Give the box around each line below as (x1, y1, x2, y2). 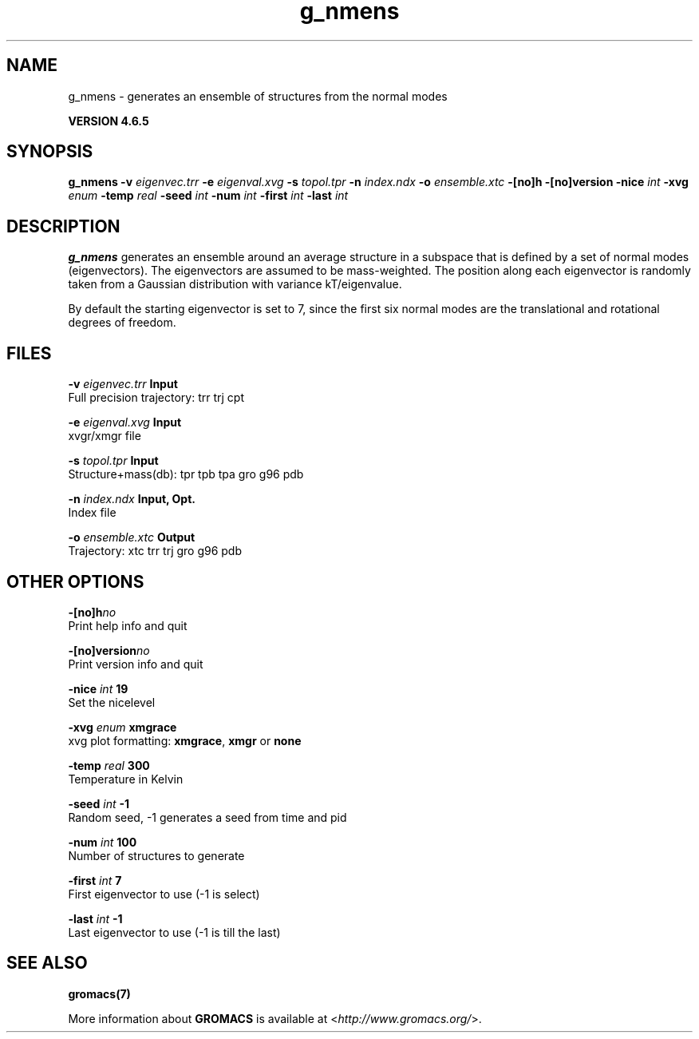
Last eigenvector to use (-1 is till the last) (68, 925, 281, 939)
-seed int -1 (68, 796, 130, 811)
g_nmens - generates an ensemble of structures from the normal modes (68, 89, 448, 103)
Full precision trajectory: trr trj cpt (68, 391, 244, 405)
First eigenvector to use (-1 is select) (68, 886, 260, 901)
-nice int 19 (68, 681, 128, 696)
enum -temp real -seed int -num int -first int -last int (68, 188, 349, 203)
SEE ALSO (6, 953, 88, 974)
